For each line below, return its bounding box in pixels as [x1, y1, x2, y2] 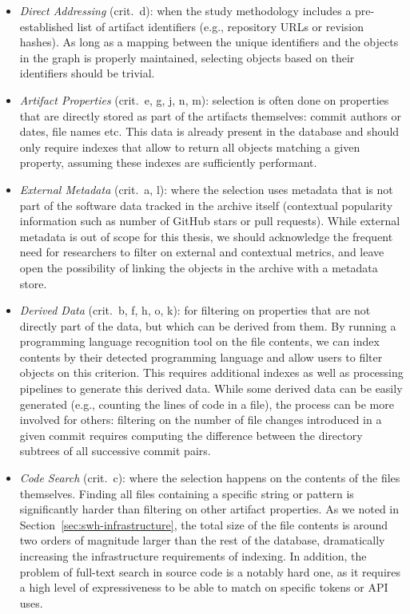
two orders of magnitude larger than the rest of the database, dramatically [19, 532, 385, 549]
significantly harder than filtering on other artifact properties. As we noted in [19, 501, 400, 517]
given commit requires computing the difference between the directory [19, 426, 363, 443]
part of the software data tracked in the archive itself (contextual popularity [19, 196, 393, 213]
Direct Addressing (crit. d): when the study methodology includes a [19, 2, 352, 18]
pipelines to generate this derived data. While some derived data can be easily [19, 380, 403, 397]
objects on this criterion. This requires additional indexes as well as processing [19, 364, 404, 381]
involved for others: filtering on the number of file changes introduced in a [19, 411, 382, 428]
